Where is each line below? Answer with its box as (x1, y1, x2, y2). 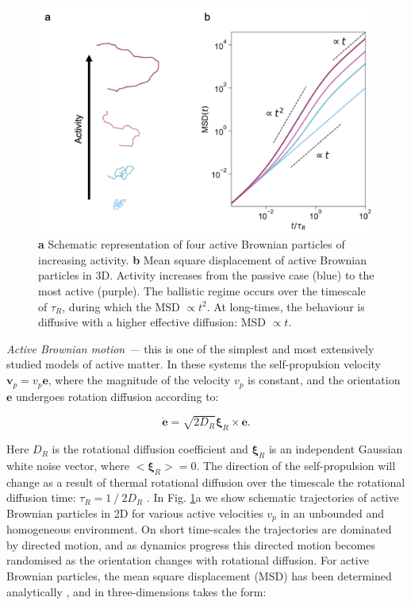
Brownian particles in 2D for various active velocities (6, 504, 263, 521)
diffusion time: (6, 489, 76, 506)
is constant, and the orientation (248, 372, 401, 388)
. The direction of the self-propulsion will (196, 457, 396, 473)
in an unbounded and (280, 504, 385, 521)
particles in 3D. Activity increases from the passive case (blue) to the (38, 267, 375, 283)
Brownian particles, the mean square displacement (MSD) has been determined (6, 568, 392, 584)
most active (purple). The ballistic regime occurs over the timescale (38, 283, 366, 299)
